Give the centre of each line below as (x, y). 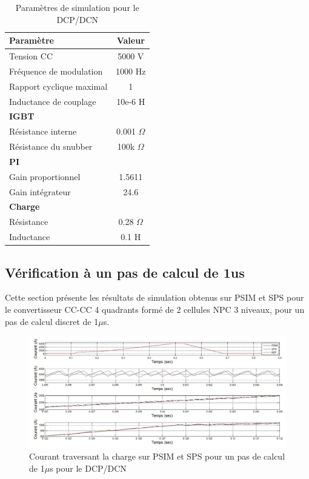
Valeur (131, 40)
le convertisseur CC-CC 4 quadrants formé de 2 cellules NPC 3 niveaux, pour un (155, 310)
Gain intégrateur (40, 191)
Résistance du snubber (51, 146)
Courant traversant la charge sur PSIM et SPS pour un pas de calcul (157, 456)
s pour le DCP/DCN (88, 468)
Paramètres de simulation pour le (77, 7)
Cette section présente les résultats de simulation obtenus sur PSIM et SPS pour (154, 297)
